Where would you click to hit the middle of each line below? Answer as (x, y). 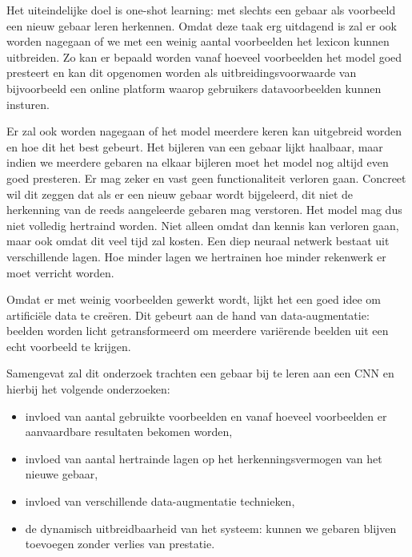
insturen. (28, 104)
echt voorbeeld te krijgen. (69, 346)
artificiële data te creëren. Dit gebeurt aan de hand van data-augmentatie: (188, 315)
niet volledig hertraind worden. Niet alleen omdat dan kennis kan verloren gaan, (203, 225)
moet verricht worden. (60, 272)
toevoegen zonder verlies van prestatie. (120, 544)
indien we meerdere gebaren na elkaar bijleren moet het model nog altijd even (198, 162)
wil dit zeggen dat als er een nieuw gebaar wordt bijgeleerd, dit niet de (180, 194)
